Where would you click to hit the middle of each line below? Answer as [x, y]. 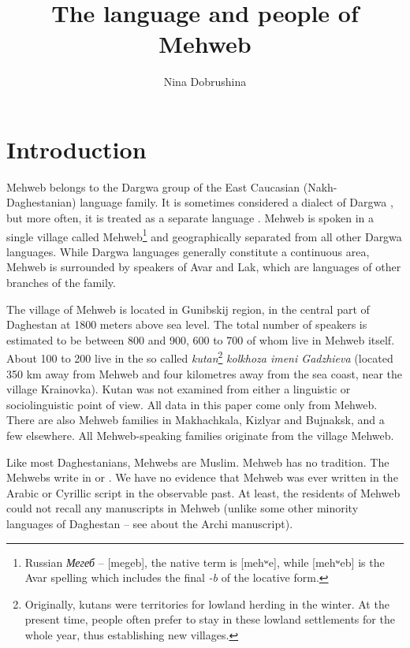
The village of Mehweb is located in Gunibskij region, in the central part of [188, 309]
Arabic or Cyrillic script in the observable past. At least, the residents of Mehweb [203, 492]
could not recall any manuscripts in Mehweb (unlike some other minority [183, 508]
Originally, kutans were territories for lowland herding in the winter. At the [207, 603]
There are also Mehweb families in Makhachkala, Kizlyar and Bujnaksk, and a [196, 420]
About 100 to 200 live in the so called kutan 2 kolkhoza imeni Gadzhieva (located [200, 357]
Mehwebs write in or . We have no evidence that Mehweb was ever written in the [202, 477]
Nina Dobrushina [205, 82]
